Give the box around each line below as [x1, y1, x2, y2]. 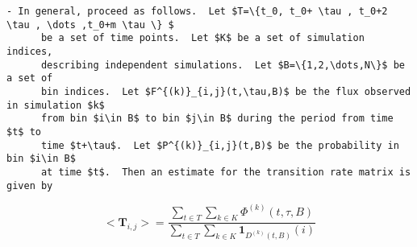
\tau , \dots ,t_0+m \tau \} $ [6, 19, 174, 31]
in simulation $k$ [6, 99, 105, 111]
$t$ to [6, 126, 41, 138]
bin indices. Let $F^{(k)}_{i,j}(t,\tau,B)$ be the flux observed [40, 85, 411, 97]
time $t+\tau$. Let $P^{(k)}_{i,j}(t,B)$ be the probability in [40, 139, 399, 151]
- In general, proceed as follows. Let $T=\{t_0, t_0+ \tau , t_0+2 [6, 6, 388, 17]
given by [6, 179, 53, 191]
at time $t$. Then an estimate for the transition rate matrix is [40, 166, 411, 178]
